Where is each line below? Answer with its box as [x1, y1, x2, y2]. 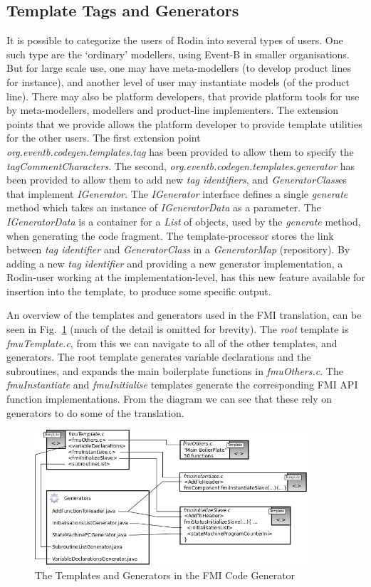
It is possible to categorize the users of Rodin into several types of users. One [6, 33, 343, 48]
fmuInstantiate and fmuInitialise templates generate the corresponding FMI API [6, 377, 358, 392]
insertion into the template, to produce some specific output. [6, 283, 271, 298]
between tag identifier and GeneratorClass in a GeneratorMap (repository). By [6, 242, 350, 257]
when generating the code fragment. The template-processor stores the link [6, 228, 334, 243]
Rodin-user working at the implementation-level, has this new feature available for [6, 270, 365, 285]
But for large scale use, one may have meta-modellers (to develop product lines [6, 60, 351, 75]
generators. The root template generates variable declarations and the [6, 349, 311, 364]
